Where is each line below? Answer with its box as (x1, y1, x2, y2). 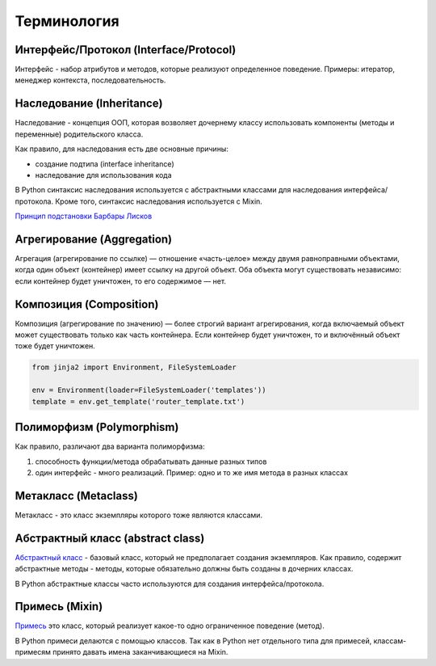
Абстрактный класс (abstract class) (15, 531, 205, 545)
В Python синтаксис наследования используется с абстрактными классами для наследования (15, 185, 342, 195)
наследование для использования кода (35, 170, 172, 179)
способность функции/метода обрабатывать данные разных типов (35, 457, 267, 466)
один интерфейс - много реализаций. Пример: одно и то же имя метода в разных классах (35, 467, 349, 477)
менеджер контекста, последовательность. (15, 75, 166, 85)
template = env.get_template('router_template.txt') (31, 397, 245, 406)
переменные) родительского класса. (15, 129, 144, 139)
